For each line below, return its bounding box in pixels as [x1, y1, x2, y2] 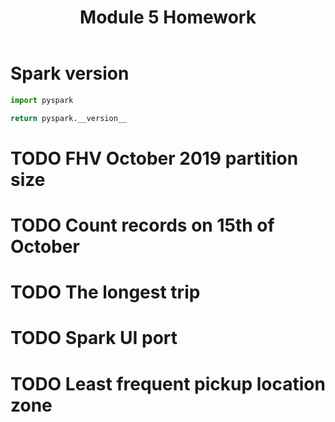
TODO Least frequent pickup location [10, 372, 326, 395]
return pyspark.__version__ [10, 113, 128, 123]
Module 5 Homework [79, 6, 257, 29]
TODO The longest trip [10, 281, 201, 304]
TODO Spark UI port [10, 327, 178, 350]
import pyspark [10, 95, 74, 105]
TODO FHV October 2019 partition [10, 147, 299, 170]
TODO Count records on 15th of [10, 214, 275, 237]
